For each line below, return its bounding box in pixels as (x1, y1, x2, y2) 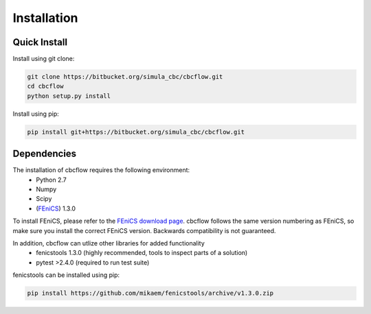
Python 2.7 (36, 176, 67, 184)
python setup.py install (27, 92, 111, 99)
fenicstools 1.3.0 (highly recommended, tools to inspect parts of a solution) (36, 249, 248, 257)
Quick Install (12, 36, 68, 48)
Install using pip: (12, 110, 60, 118)
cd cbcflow (27, 82, 64, 90)
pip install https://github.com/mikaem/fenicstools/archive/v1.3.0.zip (27, 289, 274, 298)
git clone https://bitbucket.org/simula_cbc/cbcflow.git (27, 73, 223, 81)
